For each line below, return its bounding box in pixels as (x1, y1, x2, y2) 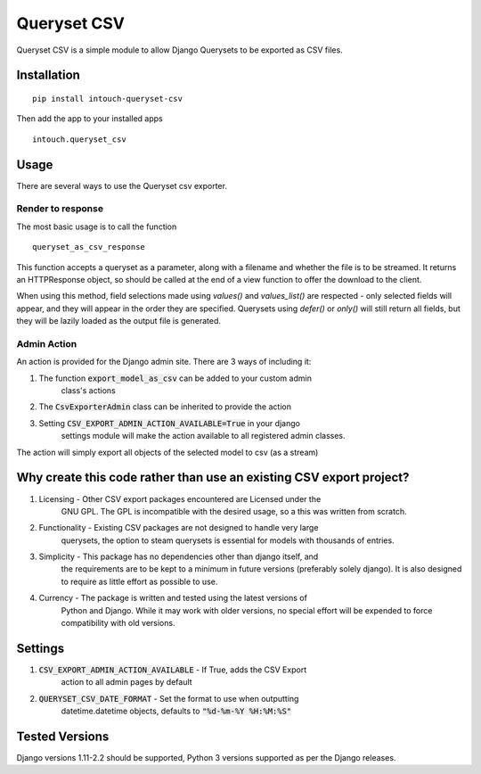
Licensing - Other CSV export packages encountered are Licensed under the (38, 493, 322, 504)
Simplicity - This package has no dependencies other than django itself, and (38, 551, 319, 562)
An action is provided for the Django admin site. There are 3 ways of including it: (16, 357, 312, 367)
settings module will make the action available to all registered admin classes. (61, 431, 346, 441)
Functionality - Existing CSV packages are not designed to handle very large (38, 523, 319, 533)
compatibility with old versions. (61, 618, 175, 629)
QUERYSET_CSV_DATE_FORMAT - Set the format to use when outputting (38, 693, 299, 704)
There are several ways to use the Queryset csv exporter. (16, 180, 227, 191)
